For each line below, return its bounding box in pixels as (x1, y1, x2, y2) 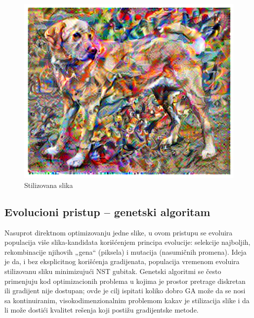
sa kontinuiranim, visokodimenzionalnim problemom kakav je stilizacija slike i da (4, 295, 250, 305)
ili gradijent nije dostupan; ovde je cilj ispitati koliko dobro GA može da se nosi (4, 285, 246, 296)
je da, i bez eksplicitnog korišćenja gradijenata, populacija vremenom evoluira (4, 256, 240, 267)
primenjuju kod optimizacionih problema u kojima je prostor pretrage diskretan (4, 275, 246, 286)
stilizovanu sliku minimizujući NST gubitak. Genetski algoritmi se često (4, 266, 221, 276)
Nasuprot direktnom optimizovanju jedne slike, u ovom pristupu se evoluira (4, 227, 233, 237)
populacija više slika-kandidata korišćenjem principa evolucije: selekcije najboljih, (4, 237, 251, 247)
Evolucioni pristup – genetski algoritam (4, 204, 211, 219)
